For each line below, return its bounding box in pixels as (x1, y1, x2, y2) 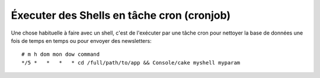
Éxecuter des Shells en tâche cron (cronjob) (11, 9, 231, 22)
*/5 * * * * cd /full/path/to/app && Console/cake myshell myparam (21, 59, 241, 66)
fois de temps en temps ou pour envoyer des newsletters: (11, 37, 152, 44)
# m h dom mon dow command (21, 51, 100, 58)
